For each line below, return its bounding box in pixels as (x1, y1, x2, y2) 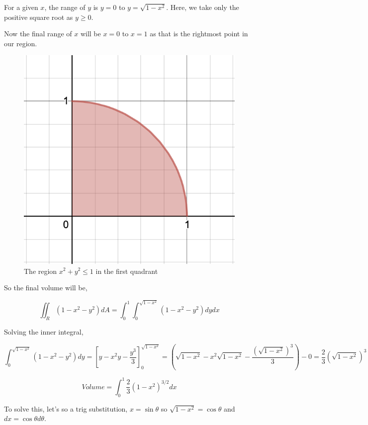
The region (24, 265, 57, 276)
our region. (4, 38, 37, 48)
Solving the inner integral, (4, 327, 84, 337)
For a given (4, 2, 38, 12)
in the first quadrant (95, 265, 158, 276)
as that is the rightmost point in (150, 28, 248, 39)
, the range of (44, 2, 86, 12)
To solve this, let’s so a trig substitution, (4, 403, 128, 414)
